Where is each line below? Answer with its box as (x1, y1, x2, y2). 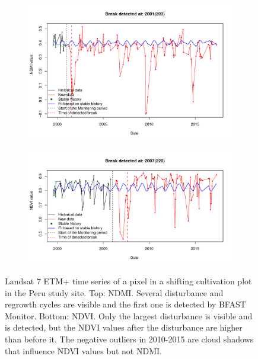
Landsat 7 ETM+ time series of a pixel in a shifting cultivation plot (5, 275, 252, 287)
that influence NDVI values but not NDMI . (5, 344, 162, 357)
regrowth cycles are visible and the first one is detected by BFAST (5, 298, 246, 310)
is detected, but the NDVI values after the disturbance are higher (5, 321, 243, 334)
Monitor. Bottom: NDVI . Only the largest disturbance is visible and (5, 309, 253, 322)
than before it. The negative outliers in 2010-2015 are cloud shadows (5, 333, 254, 345)
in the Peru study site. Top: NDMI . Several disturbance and (5, 286, 224, 299)
